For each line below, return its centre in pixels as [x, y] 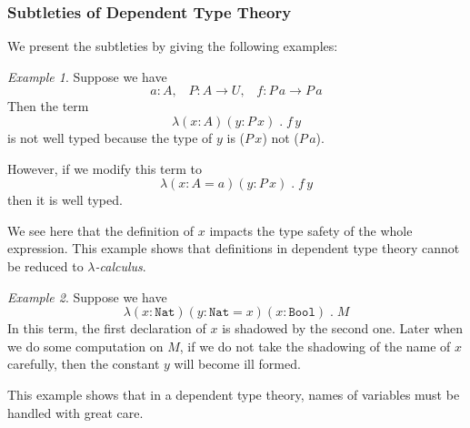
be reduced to [45, 265]
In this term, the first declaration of [107, 328]
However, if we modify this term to [105, 168]
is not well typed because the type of [110, 138]
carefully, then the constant [84, 364]
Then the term [48, 106]
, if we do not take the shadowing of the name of [315, 346]
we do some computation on [85, 346]
